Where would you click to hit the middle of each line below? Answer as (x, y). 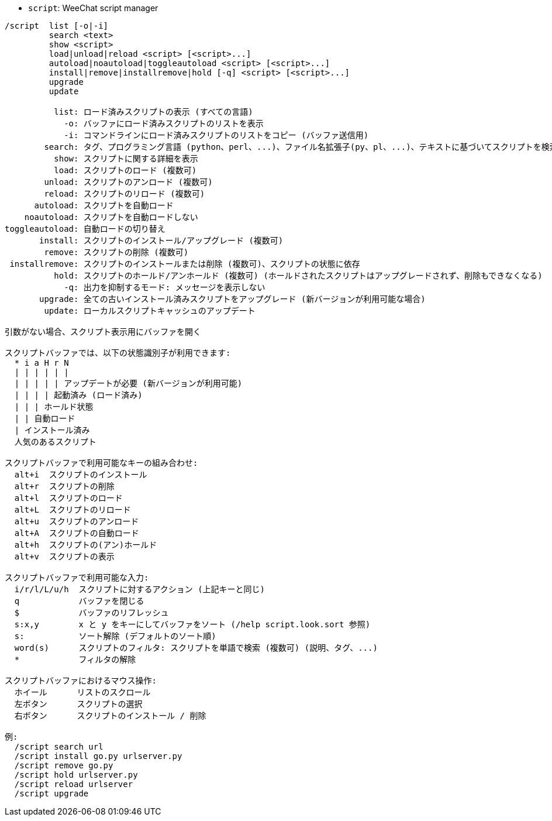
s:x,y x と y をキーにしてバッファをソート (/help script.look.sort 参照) (192, 624)
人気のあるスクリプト (55, 442)
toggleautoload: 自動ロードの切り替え (85, 229)
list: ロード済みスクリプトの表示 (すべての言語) (153, 112)
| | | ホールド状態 (54, 407)
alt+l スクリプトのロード (68, 498)
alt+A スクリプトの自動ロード (77, 533)
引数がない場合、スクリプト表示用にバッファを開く (103, 332)
